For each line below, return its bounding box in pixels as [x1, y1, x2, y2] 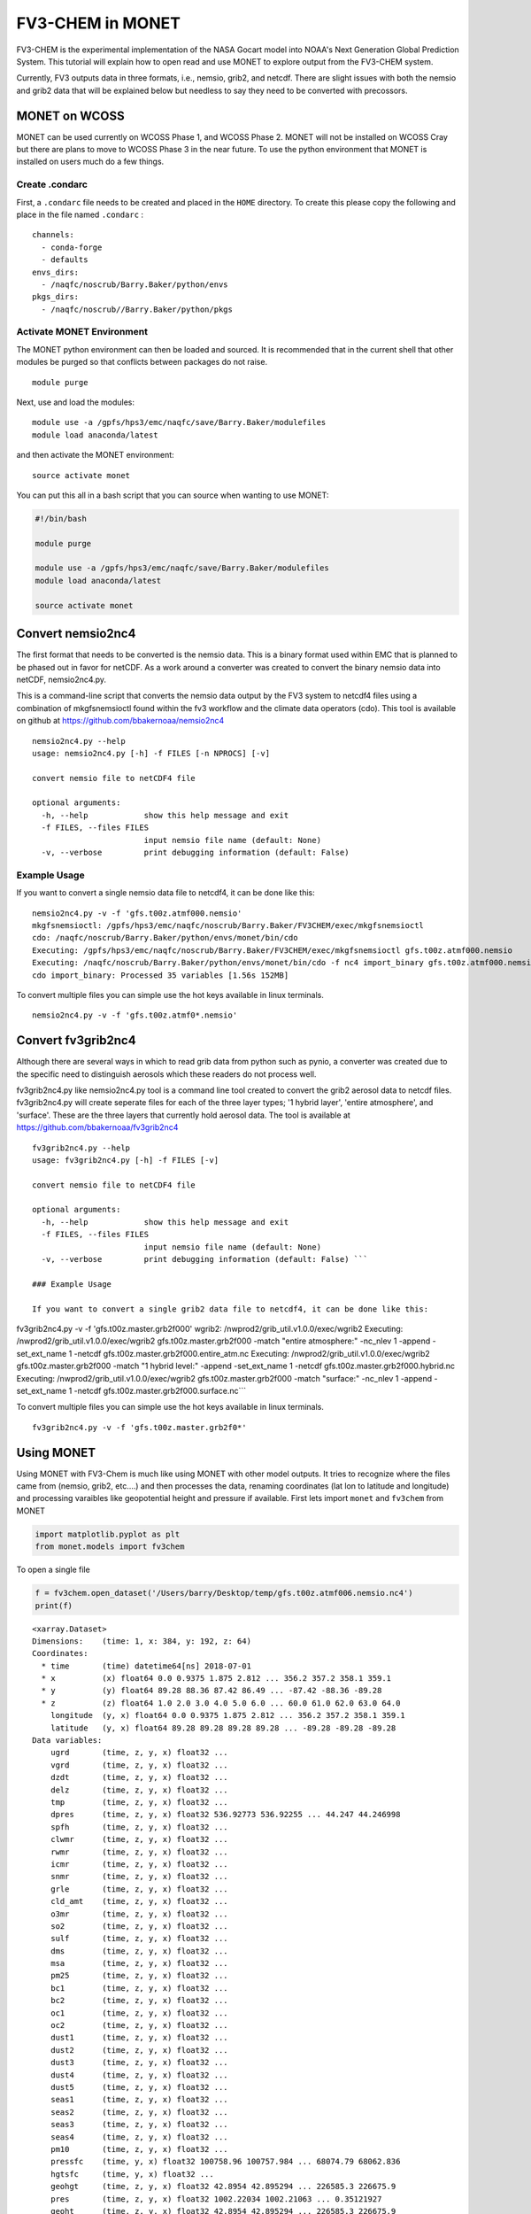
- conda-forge [41, 242, 103, 252]
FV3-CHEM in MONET [16, 13, 181, 33]
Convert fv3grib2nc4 [16, 1033, 136, 1049]
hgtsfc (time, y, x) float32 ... [50, 2169, 214, 2179]
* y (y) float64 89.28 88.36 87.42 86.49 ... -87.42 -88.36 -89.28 [41, 1685, 382, 1696]
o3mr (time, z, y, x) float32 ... [50, 1908, 229, 1919]
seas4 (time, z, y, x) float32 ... [50, 2132, 229, 2142]
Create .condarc [16, 178, 88, 190]
